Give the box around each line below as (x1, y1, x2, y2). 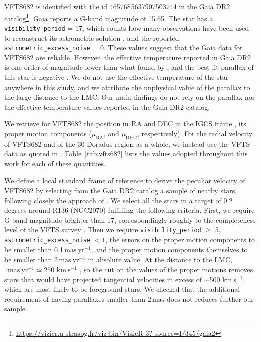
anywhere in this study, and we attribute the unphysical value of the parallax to (4, 81, 250, 92)
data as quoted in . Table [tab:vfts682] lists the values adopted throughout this (4, 148, 248, 159)
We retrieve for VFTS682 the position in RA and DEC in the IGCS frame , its (4, 118, 246, 129)
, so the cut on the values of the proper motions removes (79, 264, 253, 274)
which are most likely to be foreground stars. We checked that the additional (4, 284, 240, 294)
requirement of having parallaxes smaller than (4, 293, 146, 304)
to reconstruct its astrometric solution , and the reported (4, 32, 179, 43)
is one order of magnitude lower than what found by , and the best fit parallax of (4, 62, 254, 72)
